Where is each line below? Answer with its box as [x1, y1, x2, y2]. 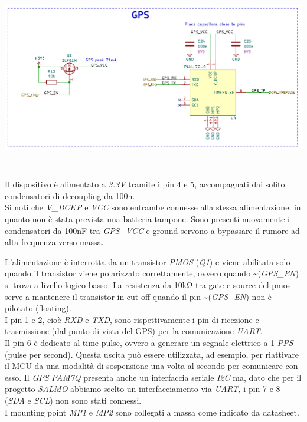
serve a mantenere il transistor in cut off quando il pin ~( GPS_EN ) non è [5, 290, 272, 302]
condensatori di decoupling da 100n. [5, 189, 135, 202]
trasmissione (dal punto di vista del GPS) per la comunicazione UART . [5, 325, 263, 337]
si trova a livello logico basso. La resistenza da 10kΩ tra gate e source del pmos [5, 279, 291, 291]
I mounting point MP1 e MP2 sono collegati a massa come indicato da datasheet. [5, 405, 299, 418]
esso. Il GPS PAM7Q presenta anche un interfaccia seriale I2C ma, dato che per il [5, 371, 302, 383]
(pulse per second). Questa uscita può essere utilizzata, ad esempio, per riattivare [5, 348, 299, 360]
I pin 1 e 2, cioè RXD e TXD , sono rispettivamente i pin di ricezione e [5, 313, 259, 325]
